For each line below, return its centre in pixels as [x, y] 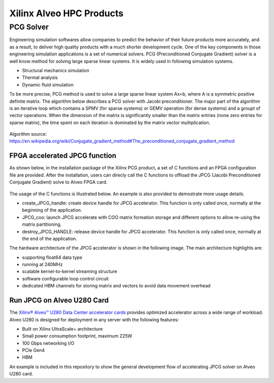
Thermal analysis [40, 78]
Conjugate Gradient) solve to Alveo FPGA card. [58, 182]
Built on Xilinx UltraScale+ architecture [62, 329]
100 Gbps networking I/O [48, 343]
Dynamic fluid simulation [48, 84]
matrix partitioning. [42, 224]
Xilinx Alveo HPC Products [66, 13]
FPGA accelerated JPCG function [63, 156]
